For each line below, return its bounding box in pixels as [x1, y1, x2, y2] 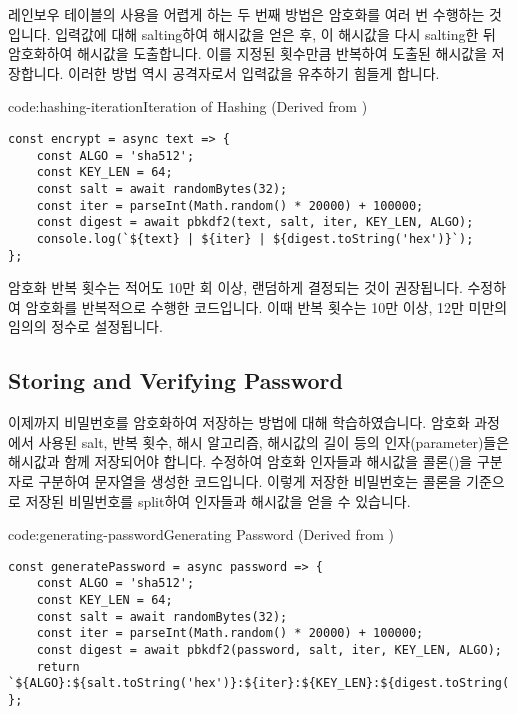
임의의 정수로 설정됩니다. [8, 316, 163, 337]
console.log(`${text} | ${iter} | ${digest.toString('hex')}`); [36, 231, 474, 246]
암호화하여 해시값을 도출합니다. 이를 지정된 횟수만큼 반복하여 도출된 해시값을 [8, 43, 488, 64]
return [36, 659, 80, 674]
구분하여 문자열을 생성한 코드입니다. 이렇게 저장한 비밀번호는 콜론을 [38, 470, 462, 491]
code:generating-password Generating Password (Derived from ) [8, 524, 395, 545]
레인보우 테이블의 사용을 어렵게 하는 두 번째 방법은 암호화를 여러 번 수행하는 [8, 4, 485, 24]
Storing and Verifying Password [8, 365, 343, 396]
